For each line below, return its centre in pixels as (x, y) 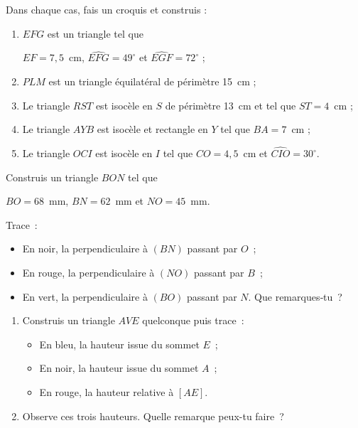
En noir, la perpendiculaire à (85, 248)
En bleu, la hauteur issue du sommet (119, 344)
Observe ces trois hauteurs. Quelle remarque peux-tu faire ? (153, 416)
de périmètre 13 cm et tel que (230, 105)
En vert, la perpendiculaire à (85, 296)
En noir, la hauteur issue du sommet (119, 368)
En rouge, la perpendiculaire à (88, 272)
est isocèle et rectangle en (152, 129)
